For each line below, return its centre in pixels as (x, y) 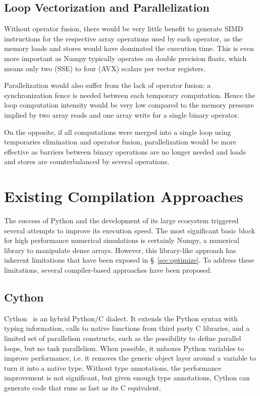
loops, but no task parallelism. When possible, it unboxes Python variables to (124, 348)
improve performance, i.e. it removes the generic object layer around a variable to (130, 358)
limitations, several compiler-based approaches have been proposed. (108, 270)
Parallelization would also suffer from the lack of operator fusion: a (108, 85)
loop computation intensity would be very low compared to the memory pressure (129, 105)
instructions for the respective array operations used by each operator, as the (123, 38)
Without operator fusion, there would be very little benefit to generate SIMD (124, 29)
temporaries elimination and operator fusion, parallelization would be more (120, 142)
